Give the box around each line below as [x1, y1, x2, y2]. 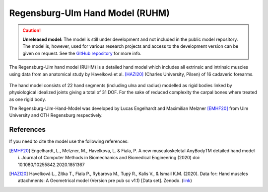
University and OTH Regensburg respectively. [9, 112, 103, 118]
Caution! [22, 27, 41, 33]
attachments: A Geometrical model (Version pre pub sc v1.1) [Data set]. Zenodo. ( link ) [18, 178, 192, 184]
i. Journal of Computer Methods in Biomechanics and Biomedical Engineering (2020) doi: [18, 155, 201, 161]
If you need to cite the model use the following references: [9, 138, 129, 144]
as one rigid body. [9, 96, 47, 102]
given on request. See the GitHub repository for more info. [22, 50, 141, 56]
